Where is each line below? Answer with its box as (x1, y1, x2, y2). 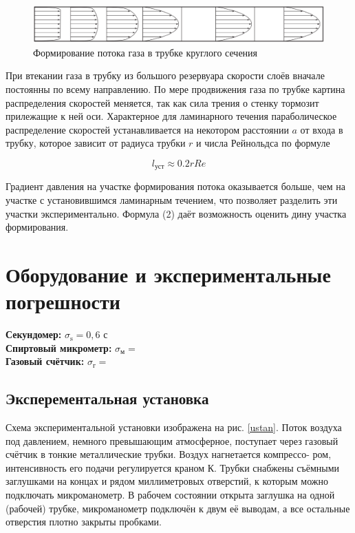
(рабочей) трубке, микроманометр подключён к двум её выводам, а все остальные (6, 501, 350, 515)
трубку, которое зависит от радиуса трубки (6, 136, 186, 150)
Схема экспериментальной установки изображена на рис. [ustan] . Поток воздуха (6, 420, 342, 435)
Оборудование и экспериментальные (6, 260, 331, 288)
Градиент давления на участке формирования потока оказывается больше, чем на (6, 179, 346, 194)
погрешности (6, 287, 120, 315)
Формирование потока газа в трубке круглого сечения (33, 45, 258, 59)
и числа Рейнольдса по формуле (196, 136, 330, 150)
